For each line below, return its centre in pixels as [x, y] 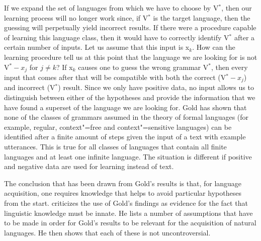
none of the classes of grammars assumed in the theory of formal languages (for [126, 117]
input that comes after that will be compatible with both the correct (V [115, 77]
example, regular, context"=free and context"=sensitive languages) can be [118, 127]
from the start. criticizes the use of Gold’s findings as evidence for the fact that [126, 203]
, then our [237, 8]
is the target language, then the [202, 17]
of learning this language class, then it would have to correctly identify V [117, 37]
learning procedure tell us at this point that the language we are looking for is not [131, 57]
